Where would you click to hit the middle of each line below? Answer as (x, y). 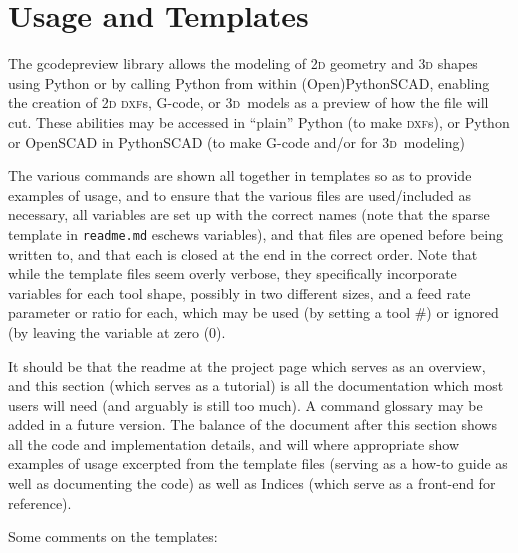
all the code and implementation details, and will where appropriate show (234, 443)
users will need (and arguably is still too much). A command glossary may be (245, 404)
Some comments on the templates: (113, 536)
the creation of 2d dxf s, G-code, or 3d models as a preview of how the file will (248, 102)
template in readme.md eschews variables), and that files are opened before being (255, 233)
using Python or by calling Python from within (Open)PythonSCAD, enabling (249, 82)
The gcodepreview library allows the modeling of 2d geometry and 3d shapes (243, 63)
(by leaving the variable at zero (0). (117, 331)
